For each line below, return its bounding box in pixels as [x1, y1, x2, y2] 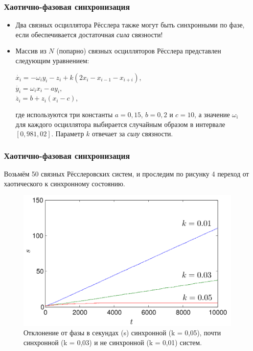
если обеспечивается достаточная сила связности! [15, 29, 163, 39]
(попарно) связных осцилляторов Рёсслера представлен [56, 46, 221, 56]
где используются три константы [15, 109, 113, 119]
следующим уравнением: [15, 55, 89, 65]
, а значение [194, 109, 230, 119]
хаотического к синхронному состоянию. [4, 178, 125, 188]
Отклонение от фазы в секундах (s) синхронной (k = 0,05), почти [23, 327, 221, 338]
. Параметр [51, 128, 84, 139]
